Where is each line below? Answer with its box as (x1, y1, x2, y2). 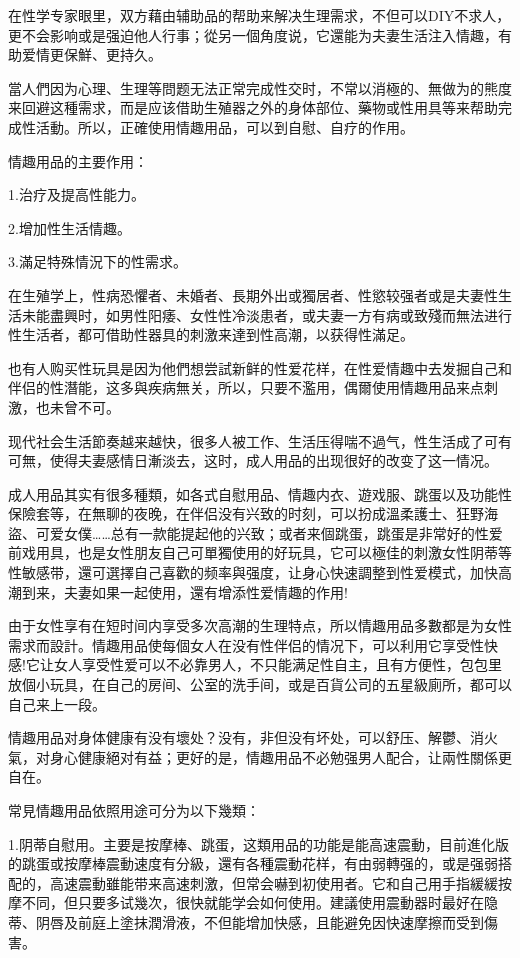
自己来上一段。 (8, 693, 106, 714)
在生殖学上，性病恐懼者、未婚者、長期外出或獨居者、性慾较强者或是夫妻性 (8, 284, 498, 305)
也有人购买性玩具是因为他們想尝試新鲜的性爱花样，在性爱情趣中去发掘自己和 (8, 357, 512, 378)
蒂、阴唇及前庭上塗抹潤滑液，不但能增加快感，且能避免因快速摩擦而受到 (8, 911, 484, 932)
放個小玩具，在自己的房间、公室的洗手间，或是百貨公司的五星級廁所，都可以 (8, 674, 512, 695)
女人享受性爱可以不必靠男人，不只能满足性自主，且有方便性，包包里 (53, 654, 502, 675)
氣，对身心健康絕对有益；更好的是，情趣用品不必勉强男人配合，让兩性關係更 (8, 746, 512, 767)
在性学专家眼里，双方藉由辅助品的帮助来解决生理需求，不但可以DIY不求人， (8, 5, 511, 25)
